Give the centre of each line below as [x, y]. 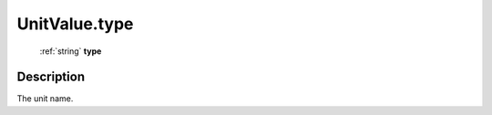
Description [51, 77]
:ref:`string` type [71, 51]
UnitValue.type [75, 24]
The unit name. [45, 99]
